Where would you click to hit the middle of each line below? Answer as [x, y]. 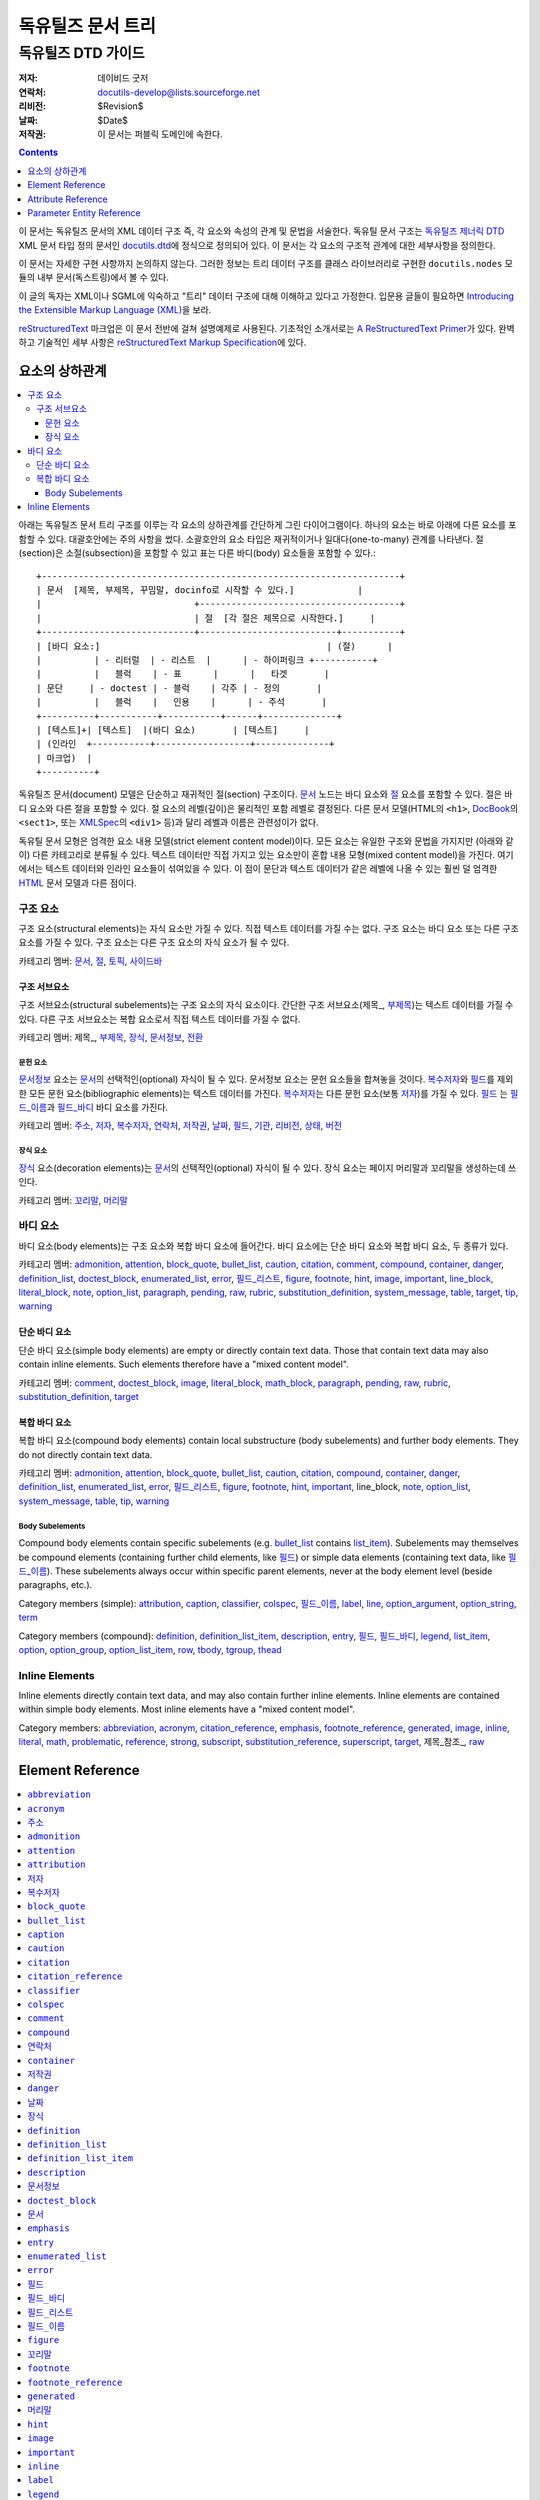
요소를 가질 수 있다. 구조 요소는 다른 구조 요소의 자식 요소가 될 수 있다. [154, 942]
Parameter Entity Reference [84, 212]
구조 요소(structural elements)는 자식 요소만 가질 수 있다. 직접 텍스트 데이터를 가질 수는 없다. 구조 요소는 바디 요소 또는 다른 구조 [268, 928]
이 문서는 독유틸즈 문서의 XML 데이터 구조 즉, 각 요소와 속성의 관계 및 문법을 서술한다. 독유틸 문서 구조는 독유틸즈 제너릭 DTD [261, 231]
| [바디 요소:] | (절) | [215, 646]
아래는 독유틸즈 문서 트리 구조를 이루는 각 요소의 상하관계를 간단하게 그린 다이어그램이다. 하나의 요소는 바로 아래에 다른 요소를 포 [267, 525]
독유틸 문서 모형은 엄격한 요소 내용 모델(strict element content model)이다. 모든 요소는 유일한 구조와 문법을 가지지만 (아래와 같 [266, 841]
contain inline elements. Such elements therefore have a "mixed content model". [183, 1364]
